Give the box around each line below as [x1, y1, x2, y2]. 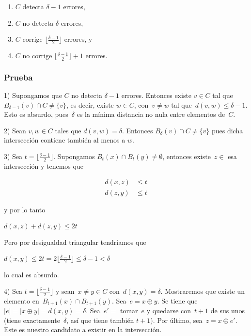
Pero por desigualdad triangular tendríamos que [4, 237, 146, 247]
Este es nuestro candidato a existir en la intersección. [4, 324, 162, 335]
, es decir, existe [66, 99, 114, 110]
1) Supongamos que [4, 90, 62, 100]
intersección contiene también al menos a [4, 135, 125, 145]
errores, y [64, 34, 93, 44]
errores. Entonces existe [121, 90, 192, 100]
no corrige [22, 50, 52, 61]
